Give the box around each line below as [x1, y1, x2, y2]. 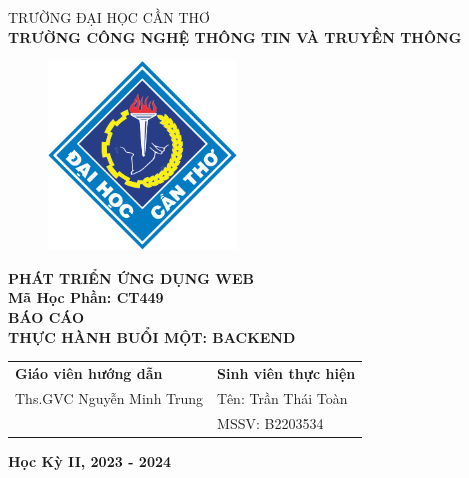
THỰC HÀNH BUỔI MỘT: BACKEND [8, 326, 296, 347]
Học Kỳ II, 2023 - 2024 [8, 450, 172, 471]
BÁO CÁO [8, 306, 85, 327]
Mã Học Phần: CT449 [8, 287, 164, 308]
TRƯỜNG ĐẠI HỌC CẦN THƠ [8, 7, 210, 27]
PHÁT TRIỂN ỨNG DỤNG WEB [8, 267, 254, 288]
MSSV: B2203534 [217, 412, 324, 433]
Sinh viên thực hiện [217, 362, 356, 383]
